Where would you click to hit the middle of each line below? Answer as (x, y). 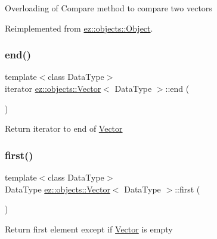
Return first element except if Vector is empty (89, 229)
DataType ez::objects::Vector (58, 189)
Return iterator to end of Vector (64, 128)
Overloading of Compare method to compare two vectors (108, 8)
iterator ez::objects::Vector (53, 88)
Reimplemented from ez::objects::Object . (79, 28)
